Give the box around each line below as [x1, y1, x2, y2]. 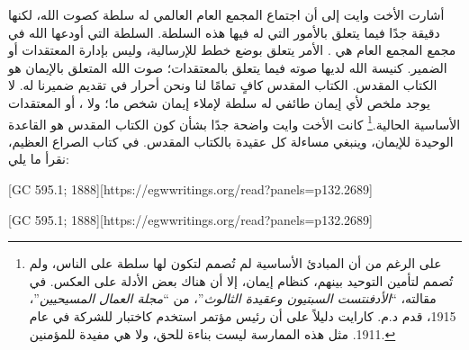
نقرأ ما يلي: [8, 149, 69, 168]
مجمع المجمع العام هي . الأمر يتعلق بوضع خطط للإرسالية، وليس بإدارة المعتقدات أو [8, 40, 456, 59]
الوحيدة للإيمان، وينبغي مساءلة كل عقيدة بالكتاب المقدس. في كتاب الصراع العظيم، [8, 131, 454, 150]
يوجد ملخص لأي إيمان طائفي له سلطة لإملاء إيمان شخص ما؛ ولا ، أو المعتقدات [8, 93, 430, 112]
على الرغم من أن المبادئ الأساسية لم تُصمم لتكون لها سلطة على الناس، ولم [29, 254, 442, 273]
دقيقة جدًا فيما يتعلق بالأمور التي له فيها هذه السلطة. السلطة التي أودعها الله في [8, 22, 440, 41]
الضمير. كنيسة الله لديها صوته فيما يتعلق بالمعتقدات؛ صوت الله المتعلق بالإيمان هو [8, 58, 447, 76]
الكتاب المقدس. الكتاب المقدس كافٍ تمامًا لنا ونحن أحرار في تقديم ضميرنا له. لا [8, 76, 437, 94]
